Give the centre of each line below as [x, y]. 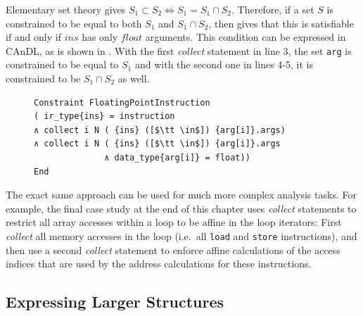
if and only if [33, 37]
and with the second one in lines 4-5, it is [224, 64]
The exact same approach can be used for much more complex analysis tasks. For [181, 195]
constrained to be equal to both [74, 23]
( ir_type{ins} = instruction [104, 116]
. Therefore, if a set [273, 9]
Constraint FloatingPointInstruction [122, 102]
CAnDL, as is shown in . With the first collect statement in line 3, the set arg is [179, 50]
